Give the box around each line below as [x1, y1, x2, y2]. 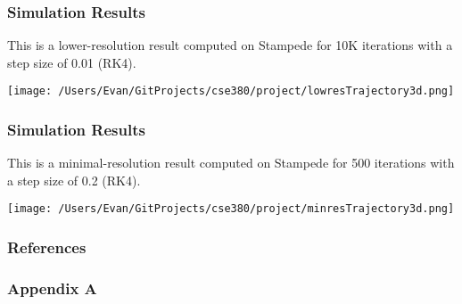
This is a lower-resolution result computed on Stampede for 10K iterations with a [7, 36, 453, 54]
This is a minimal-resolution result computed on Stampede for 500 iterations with [7, 153, 455, 172]
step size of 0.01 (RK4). [7, 53, 136, 71]
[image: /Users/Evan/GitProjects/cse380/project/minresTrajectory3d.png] [7, 202, 455, 216]
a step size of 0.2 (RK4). [7, 170, 141, 189]
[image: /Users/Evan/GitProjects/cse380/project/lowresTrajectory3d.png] [7, 85, 455, 98]
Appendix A [7, 276, 97, 299]
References [7, 236, 87, 259]
